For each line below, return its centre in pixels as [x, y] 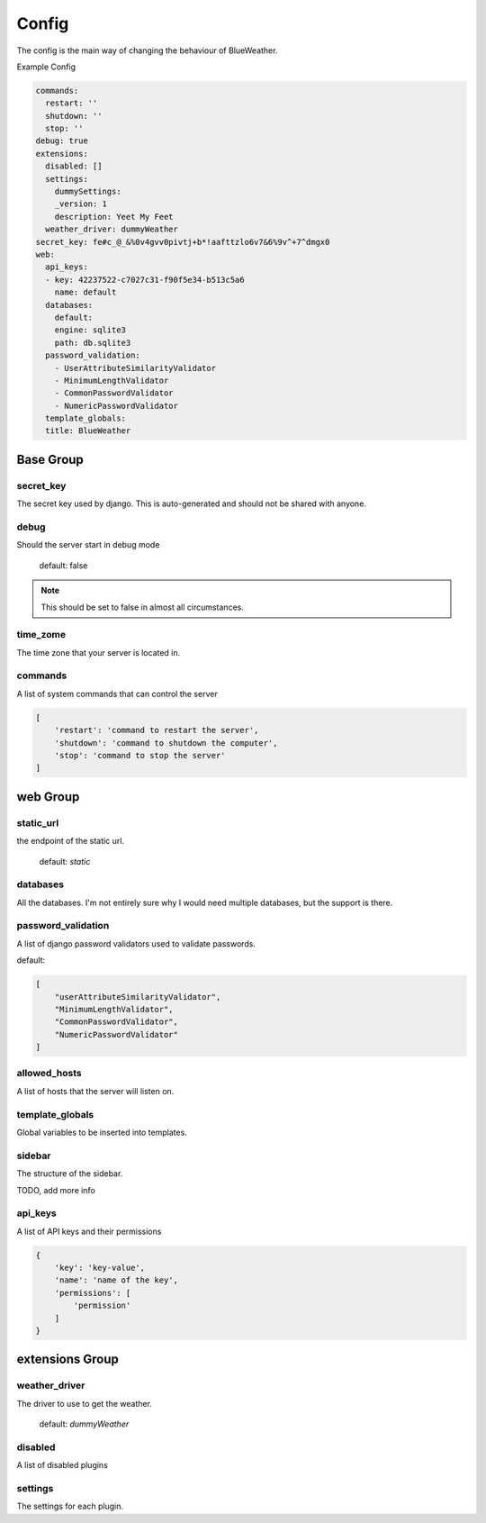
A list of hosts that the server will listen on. [95, 1091]
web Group [48, 797]
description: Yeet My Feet [114, 217]
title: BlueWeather [88, 431]
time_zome [41, 635]
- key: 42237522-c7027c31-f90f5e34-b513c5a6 [145, 280]
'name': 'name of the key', [117, 1280]
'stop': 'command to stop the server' [140, 755]
